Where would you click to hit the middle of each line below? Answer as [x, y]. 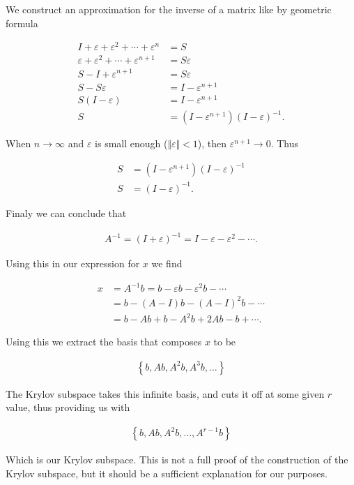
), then [212, 143]
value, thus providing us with [68, 407]
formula [22, 23]
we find [167, 263]
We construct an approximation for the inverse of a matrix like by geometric [169, 9]
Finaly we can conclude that [66, 212]
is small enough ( [131, 143]
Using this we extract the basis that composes [104, 342]
